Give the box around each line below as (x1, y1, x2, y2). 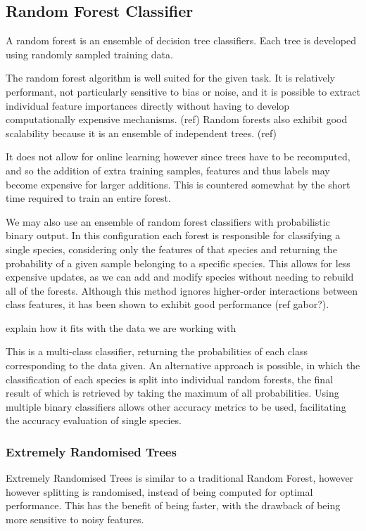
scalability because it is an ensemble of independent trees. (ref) (6, 125, 277, 140)
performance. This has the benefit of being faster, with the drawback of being (6, 498, 341, 513)
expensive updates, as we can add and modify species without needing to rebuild (6, 269, 354, 284)
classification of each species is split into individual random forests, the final (6, 371, 334, 386)
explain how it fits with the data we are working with (6, 320, 236, 335)
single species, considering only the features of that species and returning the (6, 241, 337, 256)
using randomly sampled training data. (6, 46, 173, 61)
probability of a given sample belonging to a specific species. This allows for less (6, 255, 351, 270)
